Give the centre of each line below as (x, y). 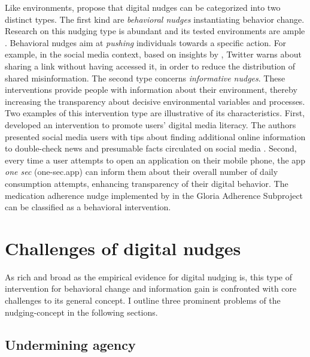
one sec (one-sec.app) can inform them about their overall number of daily (142, 172)
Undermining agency (70, 344)
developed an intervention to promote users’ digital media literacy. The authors (151, 124)
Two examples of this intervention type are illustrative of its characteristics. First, (155, 113)
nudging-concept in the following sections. (81, 312)
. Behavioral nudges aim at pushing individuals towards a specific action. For (146, 42)
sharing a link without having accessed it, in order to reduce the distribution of (150, 66)
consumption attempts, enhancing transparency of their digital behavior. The (147, 183)
